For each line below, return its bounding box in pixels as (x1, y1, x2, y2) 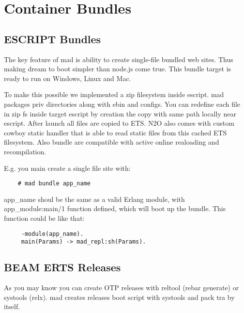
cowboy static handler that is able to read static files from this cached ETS (4, 127, 227, 137)
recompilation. (4, 146, 46, 156)
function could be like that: (4, 213, 85, 223)
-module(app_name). (21, 230, 84, 237)
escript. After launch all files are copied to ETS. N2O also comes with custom (4, 118, 234, 128)
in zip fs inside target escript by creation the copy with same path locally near (4, 108, 236, 118)
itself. (4, 301, 20, 312)
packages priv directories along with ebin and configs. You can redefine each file (4, 99, 241, 109)
